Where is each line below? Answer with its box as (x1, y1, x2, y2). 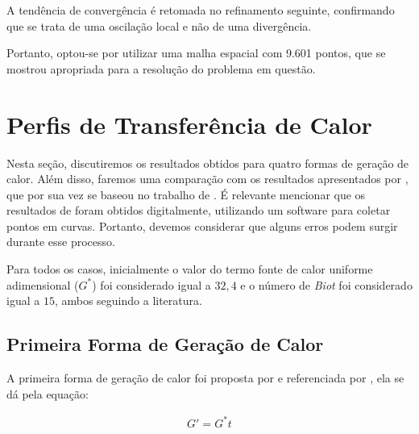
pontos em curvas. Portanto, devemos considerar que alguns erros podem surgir (6, 217, 398, 234)
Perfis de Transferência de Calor (6, 107, 372, 140)
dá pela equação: (6, 385, 89, 402)
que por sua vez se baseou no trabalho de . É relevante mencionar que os (6, 186, 366, 202)
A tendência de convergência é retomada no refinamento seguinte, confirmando (6, 2, 395, 18)
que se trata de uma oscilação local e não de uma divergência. (6, 17, 312, 34)
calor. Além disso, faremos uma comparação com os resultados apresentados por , (6, 170, 409, 187)
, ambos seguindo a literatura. (54, 292, 202, 309)
